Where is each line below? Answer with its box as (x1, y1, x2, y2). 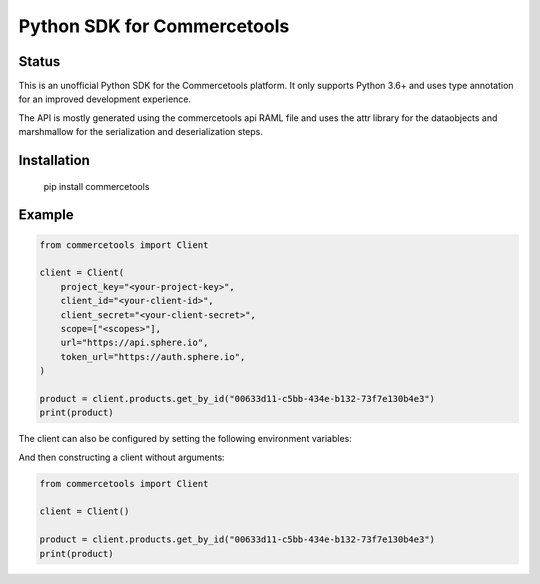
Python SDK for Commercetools (18, 15, 290, 37)
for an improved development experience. (18, 93, 192, 105)
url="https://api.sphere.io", (60, 337, 209, 349)
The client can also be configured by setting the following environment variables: (18, 433, 352, 445)
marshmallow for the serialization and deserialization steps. (18, 126, 264, 138)
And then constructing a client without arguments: (18, 451, 225, 463)
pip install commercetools (43, 180, 150, 192)
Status (18, 53, 61, 70)
